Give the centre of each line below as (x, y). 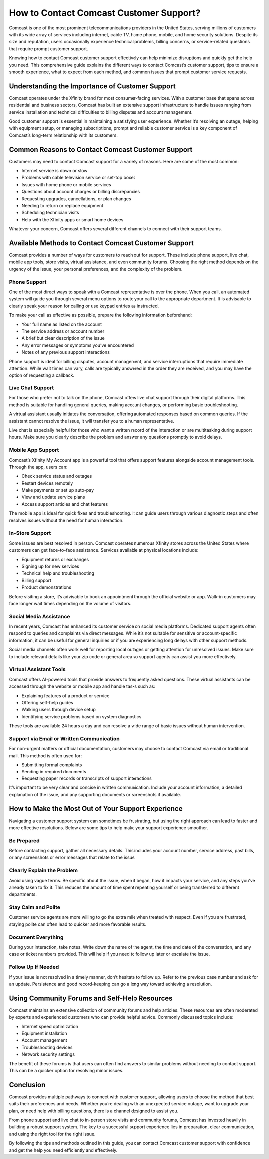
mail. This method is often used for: (46, 755)
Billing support (37, 580)
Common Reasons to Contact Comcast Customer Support (101, 150)
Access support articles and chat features (65, 504)
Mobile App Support (34, 450)
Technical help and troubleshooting (58, 573)
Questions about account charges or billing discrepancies (81, 192)
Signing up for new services (51, 566)
